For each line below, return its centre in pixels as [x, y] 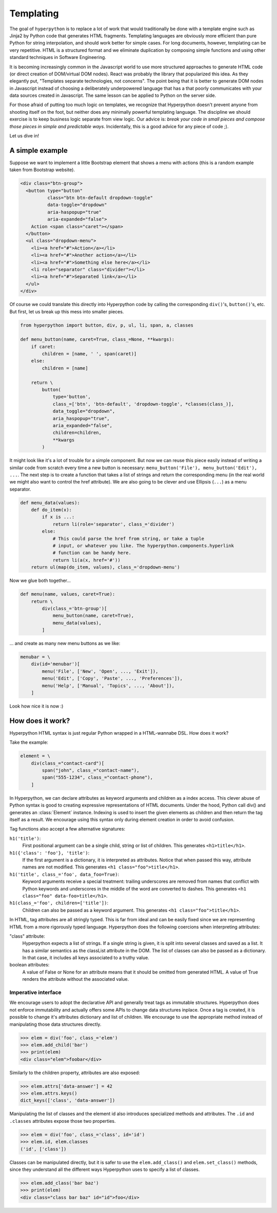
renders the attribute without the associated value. [76, 979]
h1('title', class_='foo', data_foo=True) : [64, 874]
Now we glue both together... [40, 581]
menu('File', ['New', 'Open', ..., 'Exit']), [100, 671]
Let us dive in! [24, 136]
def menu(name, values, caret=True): [68, 594]
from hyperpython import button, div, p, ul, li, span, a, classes [107, 325]
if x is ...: [58, 517]
